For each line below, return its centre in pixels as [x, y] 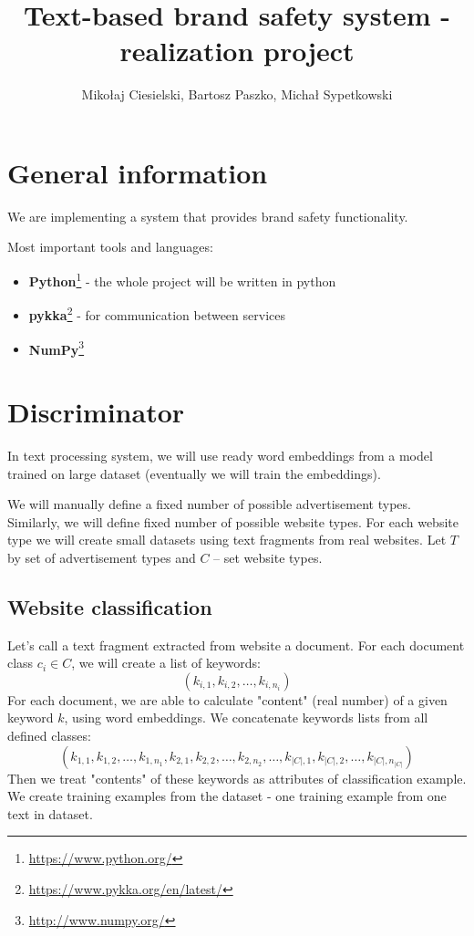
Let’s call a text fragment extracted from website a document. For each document [236, 645]
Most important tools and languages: [110, 247]
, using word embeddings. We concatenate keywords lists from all [246, 718]
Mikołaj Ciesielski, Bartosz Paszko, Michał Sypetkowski [237, 94]
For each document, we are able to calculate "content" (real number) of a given [227, 699]
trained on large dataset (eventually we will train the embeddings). [194, 473]
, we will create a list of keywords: [166, 663]
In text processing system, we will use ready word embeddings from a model [220, 455]
